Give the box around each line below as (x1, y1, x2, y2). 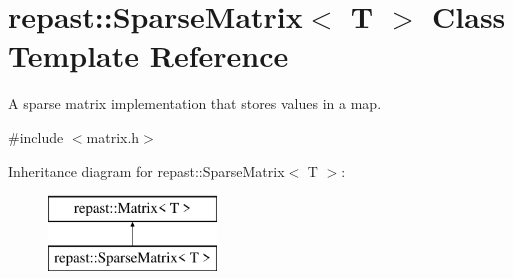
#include (8, 126, 64, 147)
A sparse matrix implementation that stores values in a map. (8, 93, 382, 114)
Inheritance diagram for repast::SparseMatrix (8, 160, 285, 181)
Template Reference (8, 35, 289, 76)
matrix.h (86, 126, 140, 147)
